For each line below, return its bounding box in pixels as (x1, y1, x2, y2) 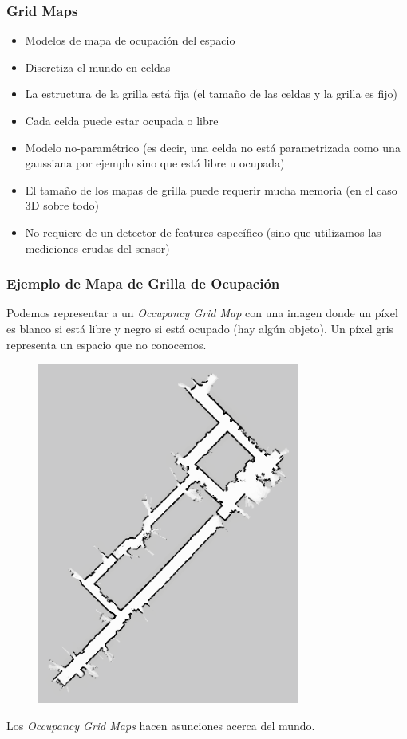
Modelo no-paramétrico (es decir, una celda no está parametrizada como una (25, 139, 401, 155)
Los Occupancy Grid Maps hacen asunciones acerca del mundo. (6, 717, 315, 733)
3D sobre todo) (25, 197, 99, 214)
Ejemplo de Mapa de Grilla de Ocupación (6, 273, 280, 293)
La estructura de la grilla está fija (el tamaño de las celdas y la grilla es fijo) (25, 85, 397, 102)
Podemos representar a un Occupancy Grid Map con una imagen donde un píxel (6, 305, 398, 321)
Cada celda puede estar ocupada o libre (25, 112, 219, 128)
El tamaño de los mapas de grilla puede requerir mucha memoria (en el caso (25, 181, 397, 198)
